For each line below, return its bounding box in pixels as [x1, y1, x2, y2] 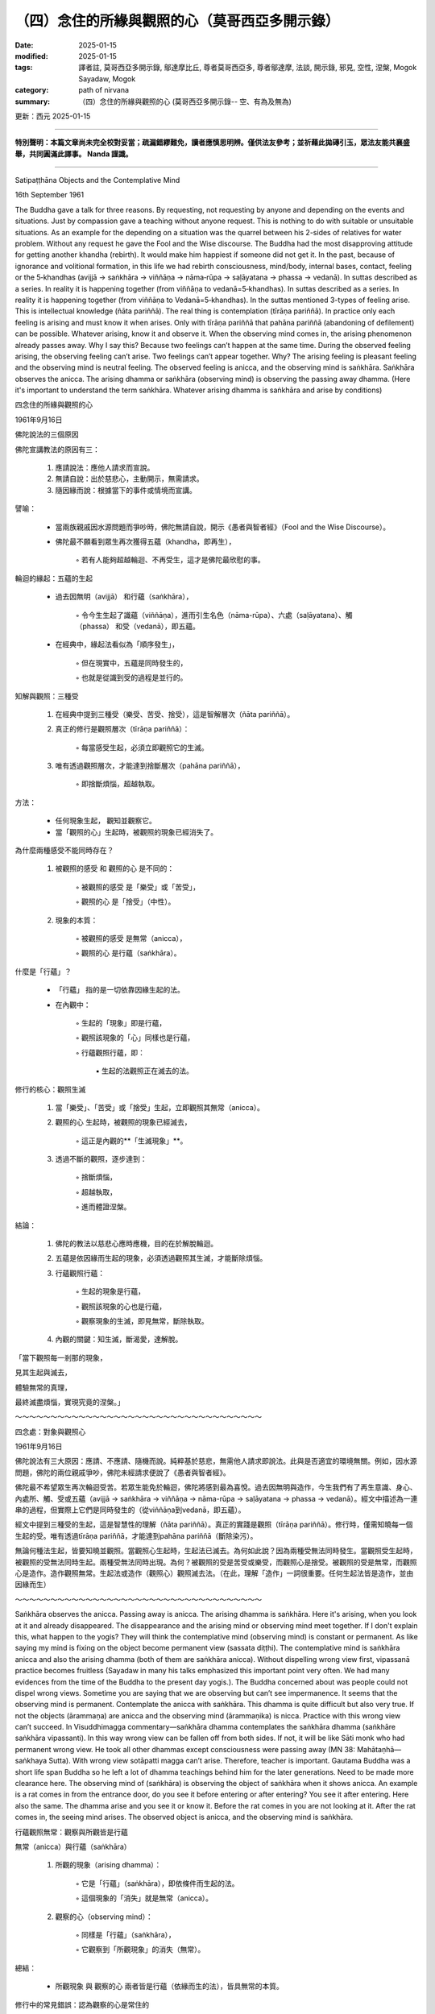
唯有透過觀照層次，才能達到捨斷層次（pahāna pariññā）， [55, 761, 245, 771]
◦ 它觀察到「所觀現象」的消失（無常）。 [75, 1945, 205, 1954]
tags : [14, 63, 33, 73]
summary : [14, 97, 51, 106]
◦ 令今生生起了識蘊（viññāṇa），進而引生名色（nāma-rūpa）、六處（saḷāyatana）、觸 [75, 610, 354, 620]
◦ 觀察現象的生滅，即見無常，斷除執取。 [75, 1316, 209, 1325]
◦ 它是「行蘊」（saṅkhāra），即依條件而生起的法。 [75, 1878, 239, 1888]
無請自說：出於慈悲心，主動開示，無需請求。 [55, 474, 204, 483]
